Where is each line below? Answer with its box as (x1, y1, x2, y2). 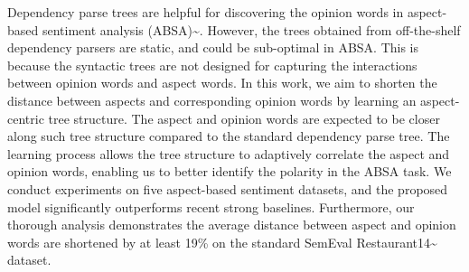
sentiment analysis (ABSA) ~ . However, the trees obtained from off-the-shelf (42, 20, 461, 39)
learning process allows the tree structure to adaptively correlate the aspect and (7, 144, 450, 163)
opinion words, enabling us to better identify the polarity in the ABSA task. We (7, 162, 452, 181)
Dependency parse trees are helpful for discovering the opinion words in (7, 3, 404, 21)
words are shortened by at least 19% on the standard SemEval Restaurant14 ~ (7, 232, 437, 251)
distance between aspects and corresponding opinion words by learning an (7, 90, 417, 109)
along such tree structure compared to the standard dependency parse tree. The (7, 127, 450, 145)
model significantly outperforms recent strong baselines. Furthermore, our (7, 197, 415, 216)
